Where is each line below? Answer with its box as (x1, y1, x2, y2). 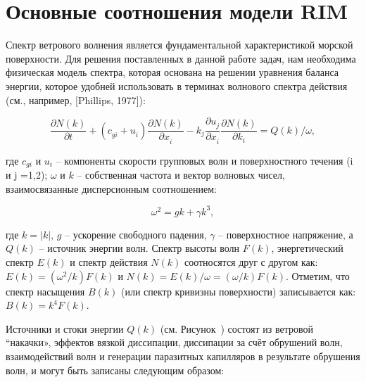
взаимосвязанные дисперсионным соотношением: (6, 181, 217, 196)
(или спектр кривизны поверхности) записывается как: (120, 284, 356, 298)
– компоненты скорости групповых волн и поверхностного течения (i (56, 153, 353, 167)
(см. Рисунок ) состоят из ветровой (160, 321, 313, 336)
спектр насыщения (6, 284, 85, 298)
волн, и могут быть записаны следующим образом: (6, 362, 225, 377)
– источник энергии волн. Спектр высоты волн (39, 241, 240, 255)
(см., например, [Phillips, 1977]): (6, 92, 146, 107)
